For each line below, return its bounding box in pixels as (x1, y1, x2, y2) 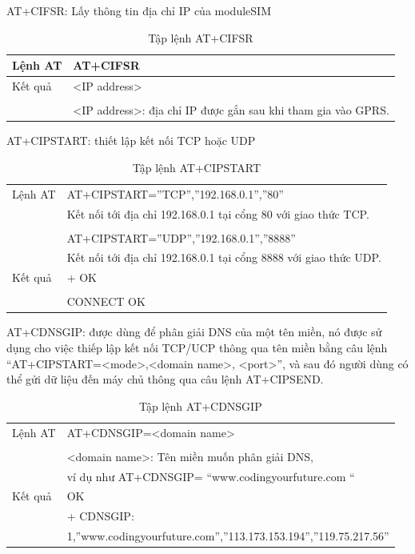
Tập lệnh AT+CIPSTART (132, 159, 261, 175)
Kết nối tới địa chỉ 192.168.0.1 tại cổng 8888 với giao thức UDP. (66, 249, 381, 266)
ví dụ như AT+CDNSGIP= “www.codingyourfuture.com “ (66, 468, 355, 484)
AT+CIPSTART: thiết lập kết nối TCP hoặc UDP (6, 132, 256, 149)
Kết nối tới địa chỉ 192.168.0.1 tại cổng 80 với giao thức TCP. (66, 205, 369, 222)
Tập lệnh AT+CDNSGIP (138, 397, 262, 414)
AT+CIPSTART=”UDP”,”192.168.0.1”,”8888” (66, 229, 296, 246)
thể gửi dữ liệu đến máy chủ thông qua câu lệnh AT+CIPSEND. (6, 371, 324, 387)
